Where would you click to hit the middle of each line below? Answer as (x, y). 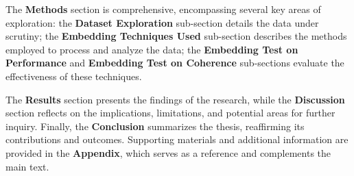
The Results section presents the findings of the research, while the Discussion (175, 99)
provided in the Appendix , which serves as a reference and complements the (168, 152)
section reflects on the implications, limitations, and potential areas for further (170, 113)
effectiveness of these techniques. (74, 76)
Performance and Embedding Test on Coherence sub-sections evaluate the (175, 63)
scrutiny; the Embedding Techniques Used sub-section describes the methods (176, 36)
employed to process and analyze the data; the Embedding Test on (152, 49)
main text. (27, 166)
